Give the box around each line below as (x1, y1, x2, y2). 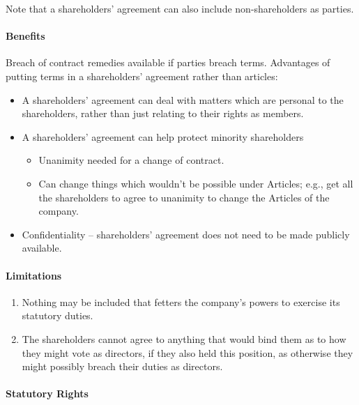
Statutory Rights (6, 386, 89, 401)
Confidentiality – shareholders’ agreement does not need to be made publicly (22, 227, 350, 241)
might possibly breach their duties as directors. (22, 359, 223, 374)
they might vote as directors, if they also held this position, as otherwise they (22, 345, 353, 360)
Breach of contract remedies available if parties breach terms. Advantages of (6, 55, 330, 70)
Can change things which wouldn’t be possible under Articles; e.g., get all (38, 176, 353, 190)
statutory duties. (22, 308, 93, 323)
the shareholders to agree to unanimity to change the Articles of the (38, 190, 330, 204)
